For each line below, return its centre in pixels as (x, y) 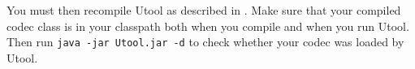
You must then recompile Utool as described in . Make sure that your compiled (204, 10)
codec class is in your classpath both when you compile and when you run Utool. (208, 26)
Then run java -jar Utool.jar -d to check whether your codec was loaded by (205, 42)
